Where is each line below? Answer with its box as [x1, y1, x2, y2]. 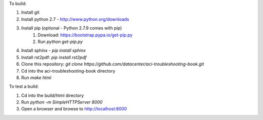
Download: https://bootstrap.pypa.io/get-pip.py [38, 32, 133, 38]
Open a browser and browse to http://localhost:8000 [21, 106, 127, 112]
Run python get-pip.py [38, 39, 83, 45]
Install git [21, 10, 40, 15]
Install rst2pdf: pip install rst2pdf [21, 54, 87, 60]
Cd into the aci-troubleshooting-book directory [21, 68, 115, 74]
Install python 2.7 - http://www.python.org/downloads [21, 16, 129, 22]
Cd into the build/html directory [21, 92, 84, 98]
